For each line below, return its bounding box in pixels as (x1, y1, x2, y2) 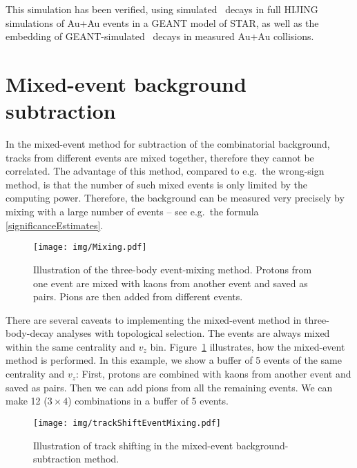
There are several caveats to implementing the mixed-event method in (6, 312, 302, 326)
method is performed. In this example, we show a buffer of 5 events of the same (6, 353, 342, 367)
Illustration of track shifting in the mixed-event (33, 438, 233, 452)
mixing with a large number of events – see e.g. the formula (6, 204, 259, 219)
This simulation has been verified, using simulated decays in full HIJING (6, 2, 318, 16)
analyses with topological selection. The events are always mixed (57, 326, 330, 340)
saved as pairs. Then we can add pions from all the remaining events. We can (6, 380, 333, 394)
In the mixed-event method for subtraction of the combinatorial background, (6, 137, 330, 151)
